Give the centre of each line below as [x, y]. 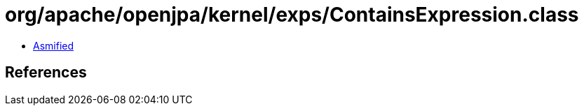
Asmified [54, 45]
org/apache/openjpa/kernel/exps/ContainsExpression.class [292, 15]
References [46, 73]
